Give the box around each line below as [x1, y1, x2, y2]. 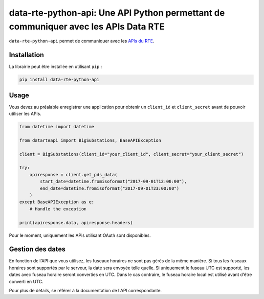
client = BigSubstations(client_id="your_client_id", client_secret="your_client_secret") [19, 151, 244, 157]
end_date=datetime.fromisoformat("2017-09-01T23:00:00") [40, 185, 179, 191]
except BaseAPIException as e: [19, 199, 95, 205]
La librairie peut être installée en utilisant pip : [9, 64, 102, 69]
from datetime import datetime [19, 124, 95, 130]
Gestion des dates [9, 245, 66, 253]
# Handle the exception [29, 206, 87, 211]
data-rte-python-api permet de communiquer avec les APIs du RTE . [9, 38, 154, 44]
